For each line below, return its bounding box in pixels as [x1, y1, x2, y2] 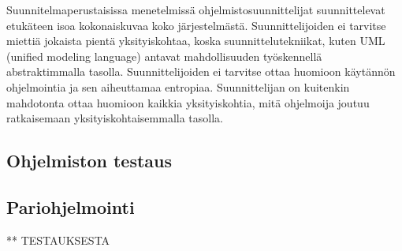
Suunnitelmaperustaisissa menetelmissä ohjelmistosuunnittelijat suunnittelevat [6, 2, 385, 17]
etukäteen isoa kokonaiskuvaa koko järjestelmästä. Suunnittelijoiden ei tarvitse [6, 17, 386, 33]
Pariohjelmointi [6, 194, 135, 219]
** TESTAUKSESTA [6, 231, 110, 248]
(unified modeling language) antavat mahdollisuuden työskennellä [6, 47, 322, 64]
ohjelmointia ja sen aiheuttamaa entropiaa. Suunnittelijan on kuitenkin [6, 78, 350, 95]
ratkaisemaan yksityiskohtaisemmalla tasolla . [6, 110, 223, 126]
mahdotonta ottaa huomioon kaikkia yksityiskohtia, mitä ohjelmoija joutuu [6, 94, 370, 111]
